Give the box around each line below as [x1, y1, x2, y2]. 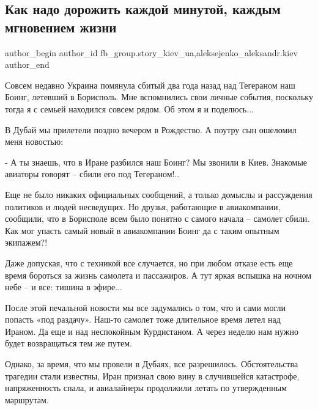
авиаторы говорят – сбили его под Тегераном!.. [5, 167, 180, 180]
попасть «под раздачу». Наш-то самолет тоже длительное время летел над [5, 313, 281, 326]
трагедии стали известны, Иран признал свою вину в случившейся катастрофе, [5, 369, 300, 382]
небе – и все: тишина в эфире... [5, 280, 122, 293]
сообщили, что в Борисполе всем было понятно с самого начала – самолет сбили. [5, 212, 310, 225]
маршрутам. [5, 393, 49, 406]
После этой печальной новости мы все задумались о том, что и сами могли [5, 301, 286, 313]
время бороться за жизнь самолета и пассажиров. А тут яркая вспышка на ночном [5, 268, 312, 281]
